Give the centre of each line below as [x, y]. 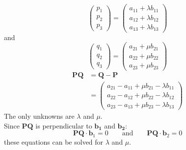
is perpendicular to [64, 125]
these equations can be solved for [54, 141]
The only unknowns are [39, 116]
